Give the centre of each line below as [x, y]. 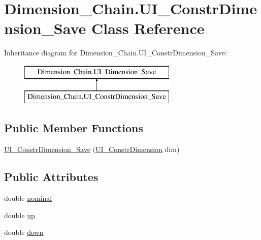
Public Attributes [51, 177]
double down [24, 232]
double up [20, 215]
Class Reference [148, 28]
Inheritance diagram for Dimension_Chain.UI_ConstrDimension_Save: [116, 53]
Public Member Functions [74, 128]
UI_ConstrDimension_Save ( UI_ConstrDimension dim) [92, 149]
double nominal [28, 198]
